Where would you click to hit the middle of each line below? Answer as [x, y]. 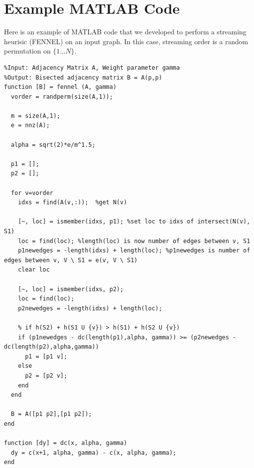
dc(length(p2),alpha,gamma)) [52, 347]
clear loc [34, 270]
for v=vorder [32, 193]
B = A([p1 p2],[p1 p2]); [51, 414]
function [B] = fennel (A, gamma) [60, 87]
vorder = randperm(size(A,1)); [62, 96]
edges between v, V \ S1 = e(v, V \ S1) [71, 260]
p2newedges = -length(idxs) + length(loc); [90, 308]
